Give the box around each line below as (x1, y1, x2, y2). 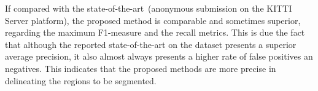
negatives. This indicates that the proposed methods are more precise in (5, 61, 276, 74)
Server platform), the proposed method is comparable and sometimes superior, (5, 14, 301, 26)
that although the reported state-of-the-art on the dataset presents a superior (5, 38, 297, 50)
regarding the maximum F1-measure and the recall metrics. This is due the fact (5, 26, 305, 39)
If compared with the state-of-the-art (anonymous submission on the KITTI (5, 2, 292, 14)
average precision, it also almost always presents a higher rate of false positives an (5, 50, 313, 63)
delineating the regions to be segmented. (5, 74, 157, 87)
